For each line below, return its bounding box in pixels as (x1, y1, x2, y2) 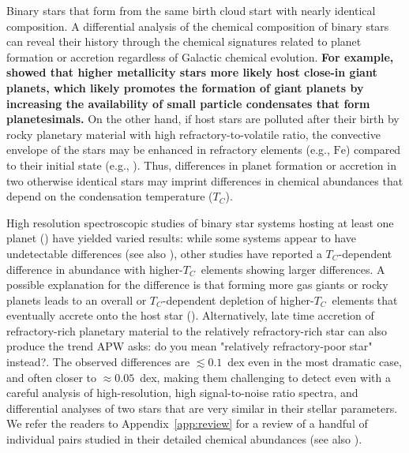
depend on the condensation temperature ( (6, 188, 213, 204)
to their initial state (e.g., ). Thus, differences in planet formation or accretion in (6, 156, 396, 173)
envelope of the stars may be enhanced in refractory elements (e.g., (6, 141, 330, 158)
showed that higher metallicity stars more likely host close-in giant (6, 64, 377, 80)
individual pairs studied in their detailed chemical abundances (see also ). (6, 431, 362, 447)
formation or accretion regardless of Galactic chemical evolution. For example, (6, 48, 394, 65)
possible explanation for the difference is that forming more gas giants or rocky (6, 276, 388, 293)
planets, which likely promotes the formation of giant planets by (6, 79, 364, 95)
